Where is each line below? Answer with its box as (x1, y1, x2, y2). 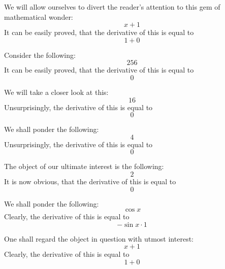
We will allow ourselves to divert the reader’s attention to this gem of (4, 2, 220, 12)
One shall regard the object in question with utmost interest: (4, 233, 194, 244)
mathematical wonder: (4, 11, 73, 22)
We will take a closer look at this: (4, 86, 109, 97)
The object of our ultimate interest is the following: (4, 161, 164, 172)
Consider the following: (4, 49, 76, 60)
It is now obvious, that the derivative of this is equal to (4, 176, 176, 186)
